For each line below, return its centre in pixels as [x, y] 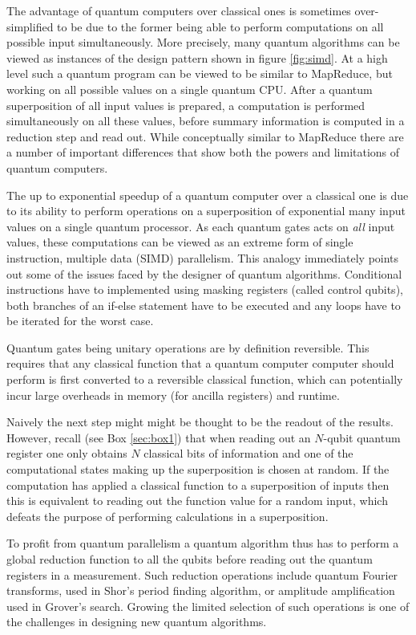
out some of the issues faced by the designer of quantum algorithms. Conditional [204, 273]
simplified [30, 26]
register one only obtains [67, 453]
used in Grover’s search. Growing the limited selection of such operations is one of [208, 606]
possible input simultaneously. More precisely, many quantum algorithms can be [203, 42]
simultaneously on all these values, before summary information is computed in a [206, 121]
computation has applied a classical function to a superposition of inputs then [198, 484]
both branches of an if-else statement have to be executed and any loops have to [204, 305]
